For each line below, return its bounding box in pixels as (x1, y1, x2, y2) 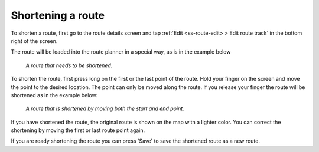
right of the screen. (11, 37, 58, 44)
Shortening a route (11, 9, 105, 22)
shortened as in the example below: (11, 91, 98, 98)
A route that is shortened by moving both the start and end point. (25, 105, 184, 112)
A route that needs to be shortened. (25, 62, 113, 69)
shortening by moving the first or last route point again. (11, 127, 145, 134)
